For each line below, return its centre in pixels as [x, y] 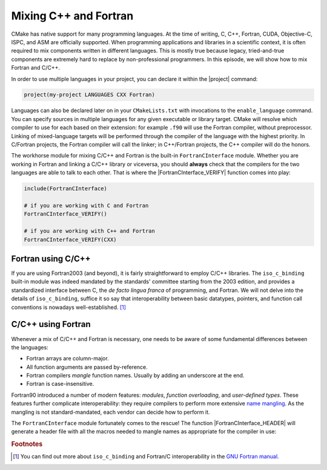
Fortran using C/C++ [51, 258]
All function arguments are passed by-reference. [87, 367]
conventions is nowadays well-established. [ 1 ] [69, 307]
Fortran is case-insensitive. [60, 384]
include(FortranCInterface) [65, 189]
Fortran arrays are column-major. [68, 359]
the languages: [30, 347]
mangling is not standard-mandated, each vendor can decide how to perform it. [111, 412]
